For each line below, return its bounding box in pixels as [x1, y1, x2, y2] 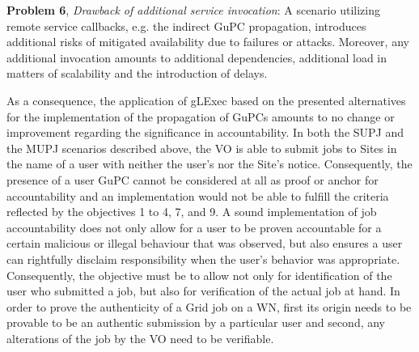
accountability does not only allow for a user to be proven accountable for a [6, 218, 382, 235]
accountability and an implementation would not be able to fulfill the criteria [6, 187, 389, 204]
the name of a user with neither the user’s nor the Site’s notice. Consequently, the [6, 155, 413, 172]
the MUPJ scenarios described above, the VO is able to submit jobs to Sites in [6, 139, 397, 156]
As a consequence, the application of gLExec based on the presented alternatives [6, 91, 406, 108]
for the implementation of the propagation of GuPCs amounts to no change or [6, 108, 395, 125]
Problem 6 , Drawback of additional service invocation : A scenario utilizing [6, 2, 380, 18]
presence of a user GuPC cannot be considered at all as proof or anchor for [6, 171, 379, 188]
